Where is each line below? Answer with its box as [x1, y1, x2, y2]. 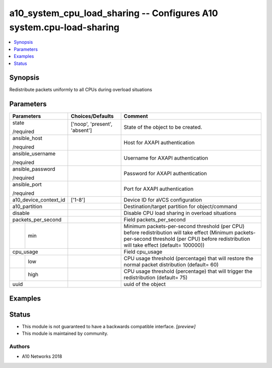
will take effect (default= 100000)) [123, 242, 205, 249]
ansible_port [12, 181, 42, 188]
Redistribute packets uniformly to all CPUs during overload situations [9, 87, 152, 93]
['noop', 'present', [71, 121, 113, 128]
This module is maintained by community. [22, 330, 108, 337]
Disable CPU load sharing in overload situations [123, 209, 237, 216]
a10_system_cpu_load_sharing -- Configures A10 [9, 8, 219, 19]
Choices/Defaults [71, 113, 114, 120]
